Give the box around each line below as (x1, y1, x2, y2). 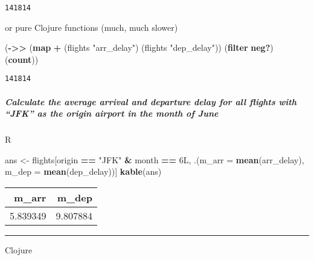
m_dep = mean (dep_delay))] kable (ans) (5, 165, 162, 178)
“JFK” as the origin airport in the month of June (5, 107, 219, 120)
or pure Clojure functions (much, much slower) (5, 21, 178, 33)
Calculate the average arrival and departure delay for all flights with (5, 95, 296, 108)
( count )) (5, 53, 39, 65)
